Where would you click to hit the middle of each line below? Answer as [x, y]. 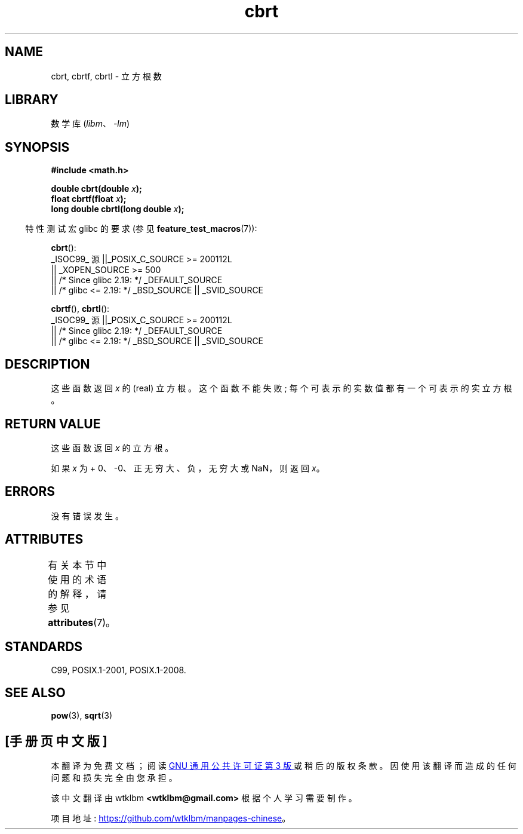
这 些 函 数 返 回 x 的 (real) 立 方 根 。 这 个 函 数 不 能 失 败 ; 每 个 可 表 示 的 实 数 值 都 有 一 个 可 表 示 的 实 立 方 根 [282, 388]
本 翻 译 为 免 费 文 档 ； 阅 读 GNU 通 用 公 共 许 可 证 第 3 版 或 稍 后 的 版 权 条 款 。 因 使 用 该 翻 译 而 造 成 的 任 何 [284, 766]
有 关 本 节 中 [77, 565]
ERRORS [30, 492]
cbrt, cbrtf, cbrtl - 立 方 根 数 [106, 76]
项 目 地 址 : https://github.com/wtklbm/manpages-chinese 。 [171, 818]
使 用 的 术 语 [77, 579]
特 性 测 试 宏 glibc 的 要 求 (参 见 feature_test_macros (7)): [141, 229]
